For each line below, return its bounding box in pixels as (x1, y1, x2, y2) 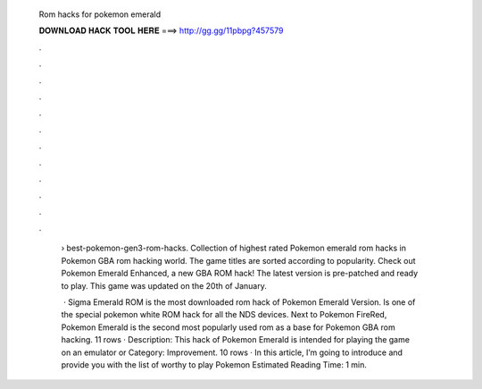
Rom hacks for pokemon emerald (38, 9, 161, 20)
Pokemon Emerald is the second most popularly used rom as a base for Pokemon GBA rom (61, 322, 396, 333)
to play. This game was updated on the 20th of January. (61, 280, 267, 291)
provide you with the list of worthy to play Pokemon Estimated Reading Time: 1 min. (61, 359, 368, 370)
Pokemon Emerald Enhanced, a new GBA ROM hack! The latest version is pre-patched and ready (61, 268, 419, 279)
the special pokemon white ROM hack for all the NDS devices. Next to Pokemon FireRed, (61, 309, 387, 320)
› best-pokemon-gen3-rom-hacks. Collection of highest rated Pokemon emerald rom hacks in (61, 242, 406, 254)
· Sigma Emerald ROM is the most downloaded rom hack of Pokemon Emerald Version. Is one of (62, 297, 416, 308)
